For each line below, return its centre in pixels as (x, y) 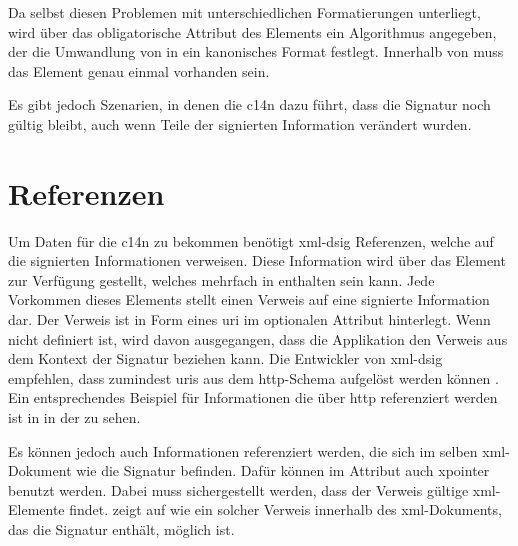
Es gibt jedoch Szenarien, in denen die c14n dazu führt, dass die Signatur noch (249, 104)
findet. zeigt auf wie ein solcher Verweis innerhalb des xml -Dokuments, (285, 509)
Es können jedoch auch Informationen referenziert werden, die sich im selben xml (257, 450)
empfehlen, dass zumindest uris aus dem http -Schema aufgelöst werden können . (253, 377)
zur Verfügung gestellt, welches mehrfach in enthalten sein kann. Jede (221, 279)
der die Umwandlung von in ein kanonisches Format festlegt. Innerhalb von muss (256, 51)
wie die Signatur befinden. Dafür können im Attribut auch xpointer (283, 470)
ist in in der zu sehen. (74, 417)
